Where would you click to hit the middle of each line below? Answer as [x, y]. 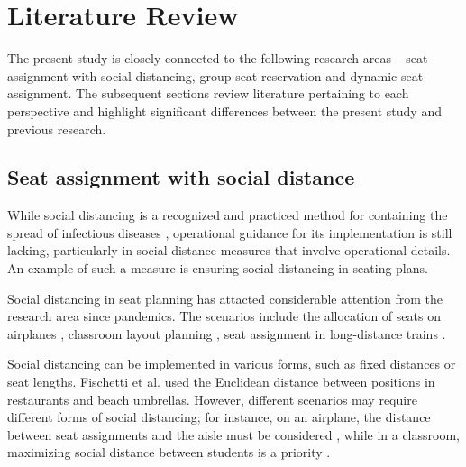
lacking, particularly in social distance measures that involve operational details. [229, 250]
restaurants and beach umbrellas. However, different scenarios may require [212, 399]
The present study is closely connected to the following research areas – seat [218, 58]
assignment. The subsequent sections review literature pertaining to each [208, 93]
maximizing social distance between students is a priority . [169, 452]
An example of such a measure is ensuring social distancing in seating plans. [218, 268]
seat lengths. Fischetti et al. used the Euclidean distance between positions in [221, 382]
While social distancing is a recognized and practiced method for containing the [228, 215]
